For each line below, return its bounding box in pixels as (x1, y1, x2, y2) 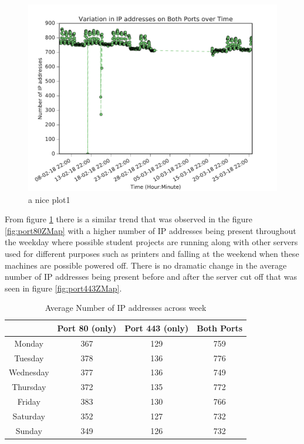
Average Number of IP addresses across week (45, 301, 207, 314)
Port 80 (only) (57, 321, 117, 334)
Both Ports (197, 321, 243, 334)
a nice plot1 (28, 193, 70, 205)
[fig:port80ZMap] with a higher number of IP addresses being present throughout (5, 224, 296, 236)
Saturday (12, 410, 45, 422)
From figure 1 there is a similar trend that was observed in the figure (5, 213, 252, 225)
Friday (17, 395, 40, 408)
